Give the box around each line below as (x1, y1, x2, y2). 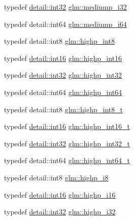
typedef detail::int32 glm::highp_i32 (4, 206, 116, 217)
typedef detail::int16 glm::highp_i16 (4, 189, 116, 200)
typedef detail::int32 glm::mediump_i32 (4, 2, 127, 12)
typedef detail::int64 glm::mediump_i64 (4, 18, 127, 29)
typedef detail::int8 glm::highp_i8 (4, 172, 109, 182)
